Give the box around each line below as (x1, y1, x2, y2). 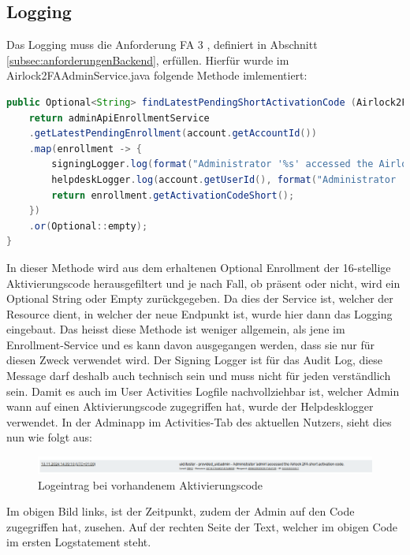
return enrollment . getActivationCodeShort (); (51, 189, 295, 201)
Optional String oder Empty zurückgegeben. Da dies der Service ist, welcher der (6, 290, 393, 307)
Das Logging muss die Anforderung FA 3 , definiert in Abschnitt (6, 36, 318, 53)
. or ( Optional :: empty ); (28, 220, 148, 232)
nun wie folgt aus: (6, 429, 92, 445)
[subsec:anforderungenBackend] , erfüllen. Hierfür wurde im (6, 51, 289, 68)
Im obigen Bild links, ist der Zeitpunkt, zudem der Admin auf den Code (6, 503, 355, 520)
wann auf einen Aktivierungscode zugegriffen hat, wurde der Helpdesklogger (6, 398, 374, 415)
